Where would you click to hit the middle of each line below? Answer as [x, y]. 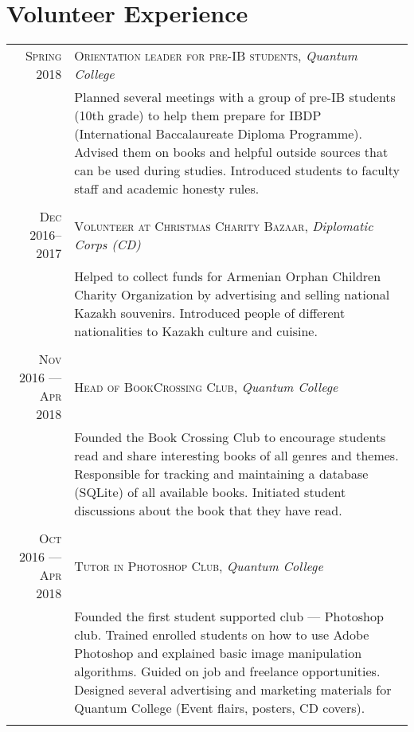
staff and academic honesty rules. [167, 189]
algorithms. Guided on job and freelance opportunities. [227, 671]
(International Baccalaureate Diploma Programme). [219, 134]
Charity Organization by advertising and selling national [232, 295]
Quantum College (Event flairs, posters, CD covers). [220, 708]
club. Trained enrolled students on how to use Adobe [222, 635]
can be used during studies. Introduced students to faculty [237, 170]
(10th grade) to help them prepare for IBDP [198, 115]
